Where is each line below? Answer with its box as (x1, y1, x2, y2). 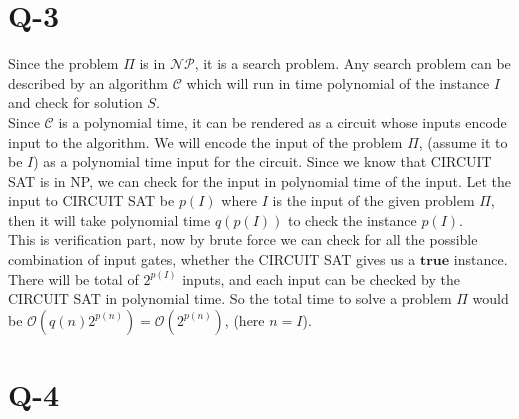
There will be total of (8, 268, 139, 289)
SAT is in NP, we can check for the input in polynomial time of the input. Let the (8, 170, 511, 191)
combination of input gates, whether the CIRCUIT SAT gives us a (8, 249, 416, 270)
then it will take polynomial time (8, 209, 211, 230)
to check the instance (287, 209, 417, 230)
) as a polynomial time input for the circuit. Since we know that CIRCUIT (33, 151, 492, 172)
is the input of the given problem (272, 190, 475, 211)
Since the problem (8, 53, 119, 74)
